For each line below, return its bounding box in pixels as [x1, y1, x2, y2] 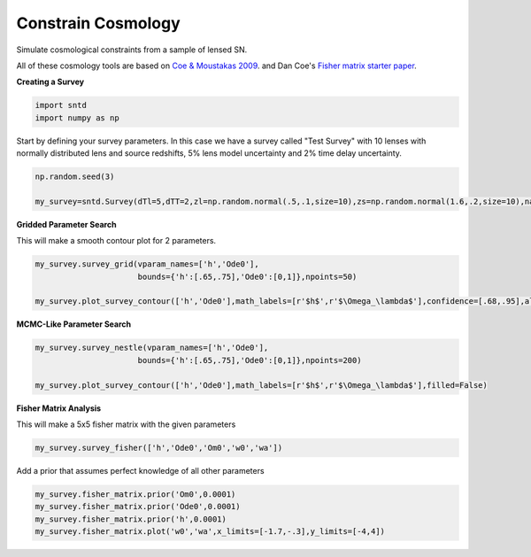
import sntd [35, 100, 88, 111]
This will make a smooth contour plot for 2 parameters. [16, 236, 217, 246]
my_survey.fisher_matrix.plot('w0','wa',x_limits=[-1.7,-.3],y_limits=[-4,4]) [35, 527, 385, 537]
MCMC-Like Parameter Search [16, 319, 132, 329]
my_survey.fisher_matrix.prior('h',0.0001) [35, 514, 227, 524]
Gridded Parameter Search [16, 219, 117, 229]
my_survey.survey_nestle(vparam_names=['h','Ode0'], [35, 343, 269, 353]
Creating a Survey [16, 76, 85, 88]
